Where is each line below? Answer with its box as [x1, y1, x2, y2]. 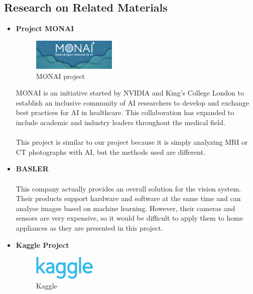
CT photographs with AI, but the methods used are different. [16, 146, 205, 157]
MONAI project [36, 70, 85, 81]
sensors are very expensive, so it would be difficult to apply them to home [16, 213, 243, 223]
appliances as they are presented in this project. [16, 222, 163, 233]
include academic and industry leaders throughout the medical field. [16, 117, 225, 127]
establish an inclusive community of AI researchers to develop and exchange [16, 97, 249, 108]
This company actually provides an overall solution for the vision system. [16, 183, 241, 193]
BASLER [16, 163, 49, 174]
